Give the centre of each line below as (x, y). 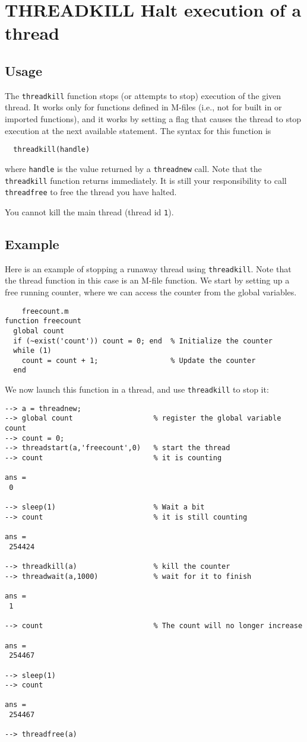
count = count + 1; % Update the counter (139, 360)
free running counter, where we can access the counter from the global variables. (151, 292)
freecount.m (45, 311)
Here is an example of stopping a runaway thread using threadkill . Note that (148, 268)
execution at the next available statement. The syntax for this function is (138, 130)
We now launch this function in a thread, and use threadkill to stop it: (137, 389)
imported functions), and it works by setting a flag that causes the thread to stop (153, 119)
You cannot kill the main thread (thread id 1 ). (89, 211)
